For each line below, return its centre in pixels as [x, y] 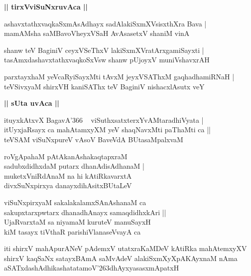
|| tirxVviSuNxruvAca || [46, 6]
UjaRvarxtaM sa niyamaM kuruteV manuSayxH [77, 222]
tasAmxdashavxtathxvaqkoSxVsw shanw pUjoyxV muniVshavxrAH [107, 60]
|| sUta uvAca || [32, 103]
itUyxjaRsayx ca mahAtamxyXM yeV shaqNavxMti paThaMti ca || [107, 130]
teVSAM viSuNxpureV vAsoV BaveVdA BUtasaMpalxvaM [94, 139]
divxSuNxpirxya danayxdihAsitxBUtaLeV [68, 185]
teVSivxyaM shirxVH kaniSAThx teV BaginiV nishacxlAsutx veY [104, 86]
